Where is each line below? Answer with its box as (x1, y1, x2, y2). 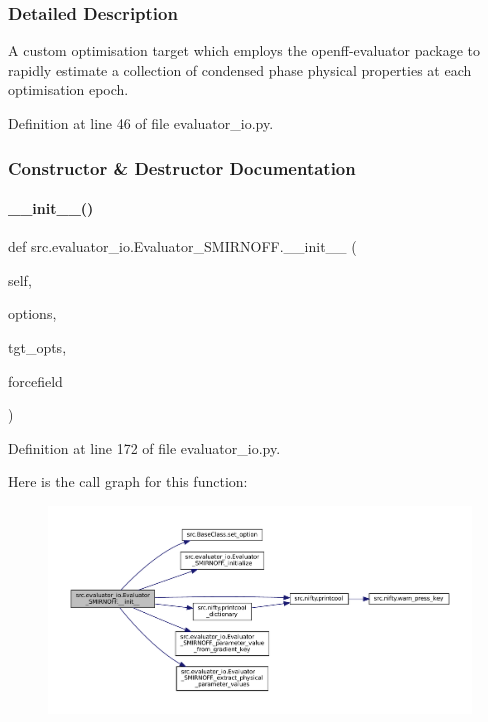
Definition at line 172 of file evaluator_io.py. (8, 437, 281, 458)
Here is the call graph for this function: (8, 471, 248, 492)
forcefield (8, 370, 63, 391)
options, (8, 303, 57, 324)
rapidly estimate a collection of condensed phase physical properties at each (8, 59, 472, 80)
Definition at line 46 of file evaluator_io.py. (8, 113, 274, 133)
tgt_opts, (8, 337, 67, 358)
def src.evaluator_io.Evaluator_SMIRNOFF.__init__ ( (8, 236, 357, 257)
